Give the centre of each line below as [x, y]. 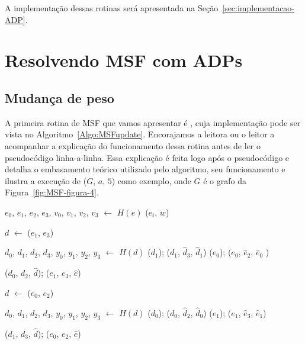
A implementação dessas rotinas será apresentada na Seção [112, 8]
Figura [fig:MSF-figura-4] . [52, 192]
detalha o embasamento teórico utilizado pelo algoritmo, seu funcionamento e [145, 169]
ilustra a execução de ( [46, 180]
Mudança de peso [60, 97]
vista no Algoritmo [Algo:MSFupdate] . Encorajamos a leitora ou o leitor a [140, 134]
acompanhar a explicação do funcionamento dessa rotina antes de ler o [133, 145]
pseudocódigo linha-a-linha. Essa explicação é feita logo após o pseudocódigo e [147, 157]
